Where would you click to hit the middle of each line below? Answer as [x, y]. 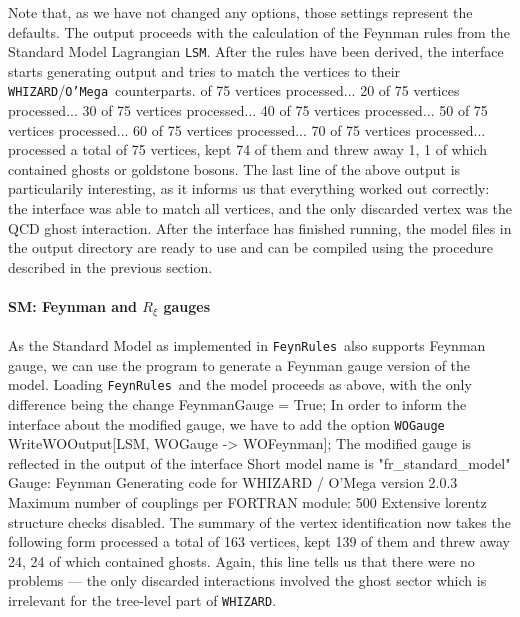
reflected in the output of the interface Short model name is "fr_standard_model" [259, 462]
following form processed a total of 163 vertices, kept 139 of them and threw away [259, 541]
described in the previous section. [110, 266]
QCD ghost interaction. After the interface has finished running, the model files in [260, 227]
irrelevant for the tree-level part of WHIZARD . [142, 600]
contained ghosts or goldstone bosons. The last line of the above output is [234, 168]
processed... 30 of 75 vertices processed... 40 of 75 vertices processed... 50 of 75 [248, 110]
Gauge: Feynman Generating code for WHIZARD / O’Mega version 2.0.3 [233, 482]
